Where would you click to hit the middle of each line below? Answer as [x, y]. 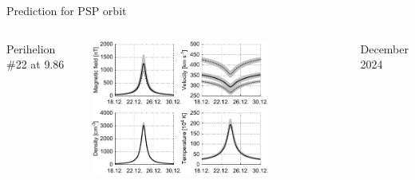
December [384, 48]
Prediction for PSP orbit [67, 10]
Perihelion [31, 48]
